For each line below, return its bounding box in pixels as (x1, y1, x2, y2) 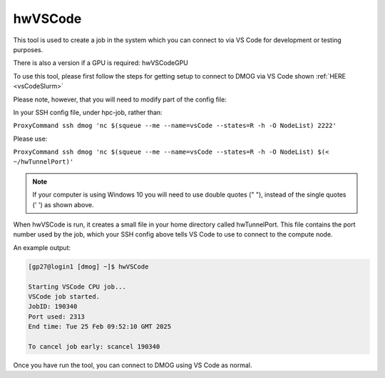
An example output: (13, 243, 71, 252)
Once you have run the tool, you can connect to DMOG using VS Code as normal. (13, 361, 252, 369)
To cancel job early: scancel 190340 (28, 342, 160, 350)
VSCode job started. (28, 292, 100, 300)
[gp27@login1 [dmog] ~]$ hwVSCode (28, 262, 149, 271)
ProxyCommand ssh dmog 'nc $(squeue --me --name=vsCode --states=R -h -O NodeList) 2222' (13, 121, 337, 130)
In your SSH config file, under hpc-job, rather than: (13, 108, 163, 116)
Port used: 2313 (28, 312, 86, 321)
